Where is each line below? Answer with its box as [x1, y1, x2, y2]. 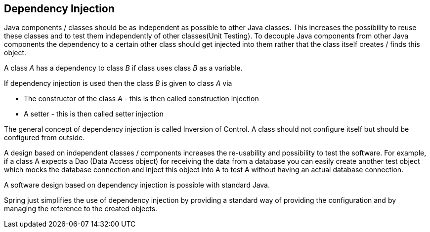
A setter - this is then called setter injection [24, 110, 164, 118]
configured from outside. [4, 133, 85, 142]
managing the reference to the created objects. [4, 204, 158, 213]
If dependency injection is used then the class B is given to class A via [4, 79, 232, 88]
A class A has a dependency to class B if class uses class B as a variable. [4, 64, 243, 73]
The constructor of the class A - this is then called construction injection [24, 94, 259, 103]
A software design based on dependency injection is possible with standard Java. [4, 181, 270, 190]
